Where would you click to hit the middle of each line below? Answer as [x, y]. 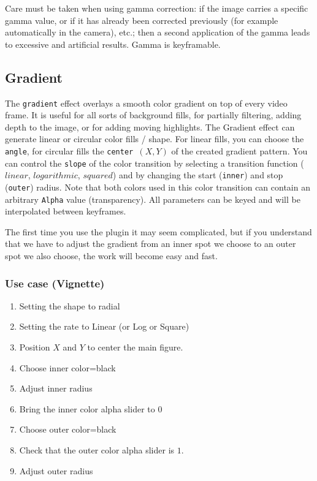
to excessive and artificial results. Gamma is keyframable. [113, 44]
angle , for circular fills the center [69, 151]
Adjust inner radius [56, 388]
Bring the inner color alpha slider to [87, 408]
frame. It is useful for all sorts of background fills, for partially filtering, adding [153, 115]
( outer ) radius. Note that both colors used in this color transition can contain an [158, 187]
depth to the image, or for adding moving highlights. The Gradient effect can [150, 127]
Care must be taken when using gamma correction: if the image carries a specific [157, 8]
